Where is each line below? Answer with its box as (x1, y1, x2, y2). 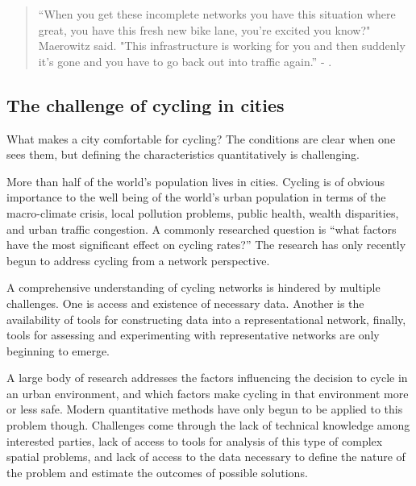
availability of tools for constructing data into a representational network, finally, (6, 310, 406, 327)
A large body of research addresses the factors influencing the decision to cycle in (6, 369, 408, 386)
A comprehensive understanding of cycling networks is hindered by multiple (6, 279, 381, 296)
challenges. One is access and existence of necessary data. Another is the (6, 294, 364, 311)
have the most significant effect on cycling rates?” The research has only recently (6, 236, 406, 253)
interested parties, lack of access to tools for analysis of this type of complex (6, 432, 383, 449)
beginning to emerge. (6, 342, 110, 359)
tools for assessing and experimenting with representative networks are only (6, 326, 380, 343)
